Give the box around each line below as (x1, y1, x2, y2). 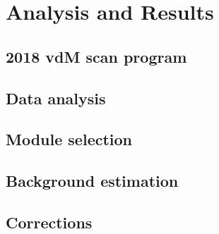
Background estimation (6, 170, 179, 192)
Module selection (6, 128, 133, 150)
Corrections (6, 211, 93, 233)
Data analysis (6, 87, 106, 109)
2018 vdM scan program (6, 45, 187, 67)
